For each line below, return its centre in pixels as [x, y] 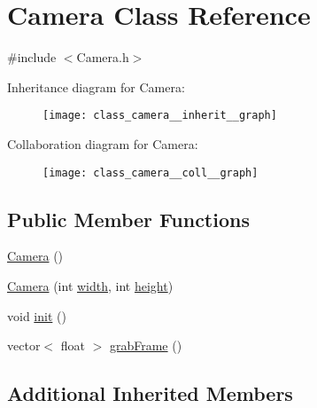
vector [24, 345]
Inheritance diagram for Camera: [96, 86]
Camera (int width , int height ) [90, 286]
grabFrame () [146, 345]
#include [32, 57]
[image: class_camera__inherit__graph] [160, 116]
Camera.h [103, 57]
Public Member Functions [128, 219]
